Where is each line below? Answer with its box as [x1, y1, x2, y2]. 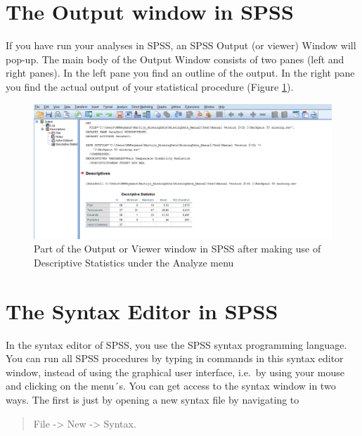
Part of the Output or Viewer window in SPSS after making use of [34, 241, 321, 256]
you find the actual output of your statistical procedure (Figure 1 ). [6, 79, 294, 94]
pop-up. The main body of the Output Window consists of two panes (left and [6, 51, 344, 66]
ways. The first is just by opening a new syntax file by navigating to [6, 392, 299, 406]
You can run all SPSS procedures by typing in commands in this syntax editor [6, 351, 344, 366]
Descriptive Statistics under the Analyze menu [34, 255, 234, 269]
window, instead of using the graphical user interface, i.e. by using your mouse [6, 364, 345, 379]
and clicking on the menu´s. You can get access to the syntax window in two [6, 378, 336, 393]
